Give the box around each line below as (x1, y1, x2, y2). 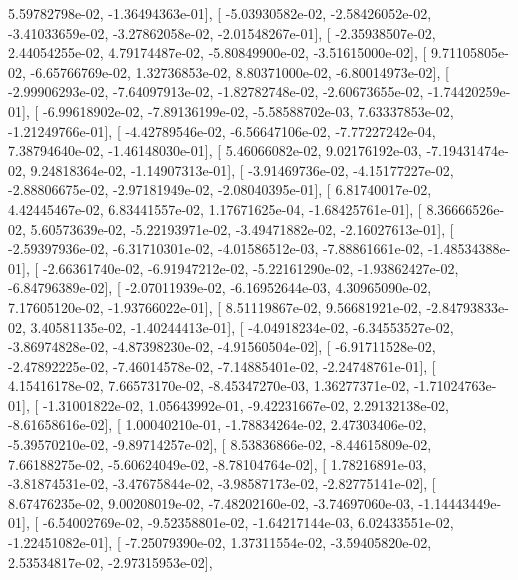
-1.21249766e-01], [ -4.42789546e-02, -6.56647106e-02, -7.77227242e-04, (8, 120, 436, 141)
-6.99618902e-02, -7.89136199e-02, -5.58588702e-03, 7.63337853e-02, (42, 100, 454, 121)
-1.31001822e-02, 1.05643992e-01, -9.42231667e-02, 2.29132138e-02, (42, 394, 449, 415)
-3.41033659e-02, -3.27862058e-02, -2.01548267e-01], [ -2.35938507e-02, (8, 22, 436, 43)
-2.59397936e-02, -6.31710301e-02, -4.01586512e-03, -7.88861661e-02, (8, 238, 424, 259)
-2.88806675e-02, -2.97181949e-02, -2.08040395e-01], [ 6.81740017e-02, (8, 179, 432, 200)
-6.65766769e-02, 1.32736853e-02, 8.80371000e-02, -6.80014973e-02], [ (30, 61, 449, 82)
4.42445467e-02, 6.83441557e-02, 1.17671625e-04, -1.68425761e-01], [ (8, 198, 422, 219)
